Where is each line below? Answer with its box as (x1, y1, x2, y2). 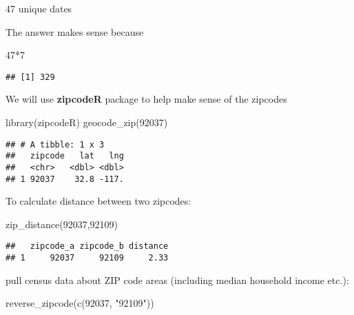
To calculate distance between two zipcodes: (6, 194, 191, 208)
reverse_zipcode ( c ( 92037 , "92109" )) (6, 296, 154, 310)
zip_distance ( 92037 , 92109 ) (6, 216, 118, 231)
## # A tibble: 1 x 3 (6, 139, 105, 150)
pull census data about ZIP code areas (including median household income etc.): (6, 272, 349, 287)
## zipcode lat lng (6, 151, 124, 161)
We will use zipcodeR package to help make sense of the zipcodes (6, 92, 287, 106)
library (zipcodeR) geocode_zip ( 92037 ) (6, 115, 168, 130)
